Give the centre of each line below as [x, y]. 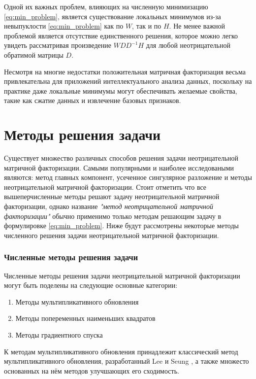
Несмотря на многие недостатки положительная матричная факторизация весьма [125, 71]
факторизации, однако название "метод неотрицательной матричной [109, 206]
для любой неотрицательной [188, 45]
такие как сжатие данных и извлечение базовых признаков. [93, 100]
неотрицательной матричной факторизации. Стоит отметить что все [105, 187]
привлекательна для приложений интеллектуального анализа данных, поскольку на [128, 81]
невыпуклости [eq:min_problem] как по [64, 26]
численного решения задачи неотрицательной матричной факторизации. [112, 235]
